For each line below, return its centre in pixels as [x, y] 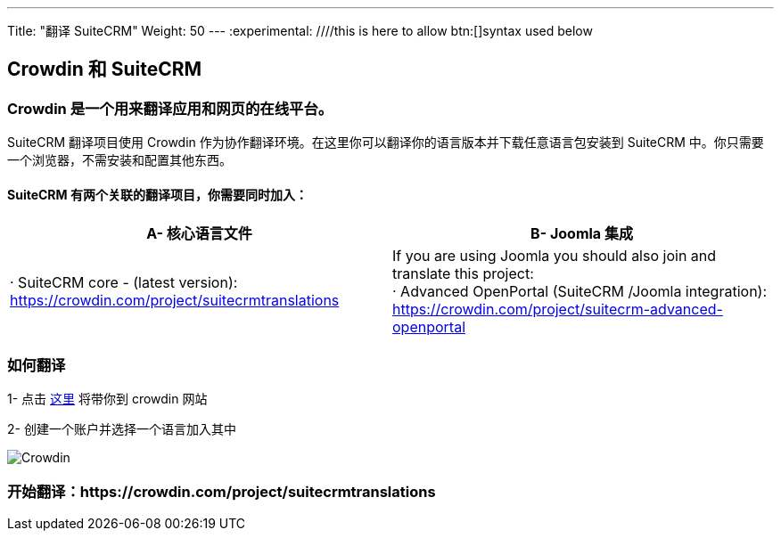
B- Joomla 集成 [582, 234]
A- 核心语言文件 [199, 234]
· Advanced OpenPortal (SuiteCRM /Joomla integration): [580, 292]
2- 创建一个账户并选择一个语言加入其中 [122, 429]
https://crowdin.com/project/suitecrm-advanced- [558, 310]
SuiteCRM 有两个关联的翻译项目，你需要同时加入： [157, 194]
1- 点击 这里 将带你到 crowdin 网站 [107, 399]
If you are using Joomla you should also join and [555, 256]
